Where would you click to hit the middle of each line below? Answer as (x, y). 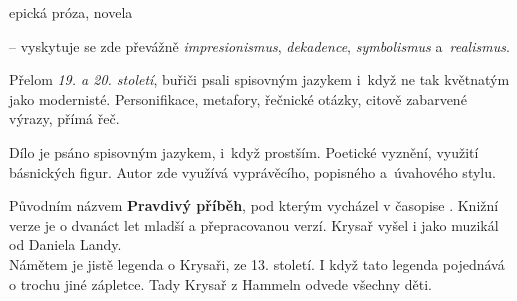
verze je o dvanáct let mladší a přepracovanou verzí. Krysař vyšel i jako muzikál (254, 224)
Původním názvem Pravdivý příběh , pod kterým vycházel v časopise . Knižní (254, 205)
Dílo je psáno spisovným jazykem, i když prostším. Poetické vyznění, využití (244, 151)
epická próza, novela (71, 12)
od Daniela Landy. (65, 244)
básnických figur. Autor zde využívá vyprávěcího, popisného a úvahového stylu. (252, 171)
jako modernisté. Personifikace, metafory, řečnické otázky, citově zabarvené (238, 98)
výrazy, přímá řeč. (64, 118)
